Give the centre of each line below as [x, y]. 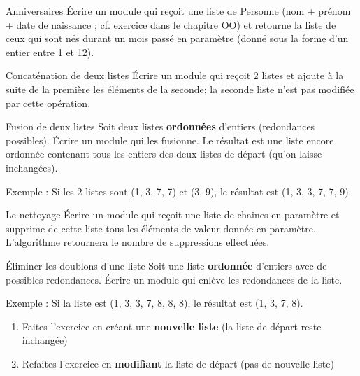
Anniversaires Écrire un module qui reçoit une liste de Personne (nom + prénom [178, 11]
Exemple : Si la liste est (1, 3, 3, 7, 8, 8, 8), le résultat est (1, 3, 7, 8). [154, 303]
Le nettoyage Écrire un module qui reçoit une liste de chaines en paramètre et [173, 215]
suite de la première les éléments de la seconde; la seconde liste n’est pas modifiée [180, 89]
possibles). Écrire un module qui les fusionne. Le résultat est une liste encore [170, 140]
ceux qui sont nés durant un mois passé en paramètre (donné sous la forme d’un [177, 38]
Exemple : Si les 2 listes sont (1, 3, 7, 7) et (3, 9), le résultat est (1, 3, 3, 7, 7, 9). [179, 191]
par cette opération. [48, 103]
